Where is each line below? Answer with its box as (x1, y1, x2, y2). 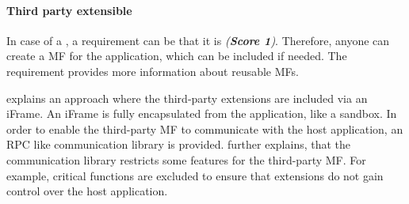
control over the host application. (6, 183, 168, 199)
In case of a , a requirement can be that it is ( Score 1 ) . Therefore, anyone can (6, 32, 390, 48)
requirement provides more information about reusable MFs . (6, 62, 299, 79)
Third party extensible (6, 2, 132, 18)
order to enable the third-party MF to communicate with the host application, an (6, 120, 403, 137)
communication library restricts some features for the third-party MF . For (6, 151, 366, 168)
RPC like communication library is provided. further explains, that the (6, 136, 351, 153)
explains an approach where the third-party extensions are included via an (6, 89, 368, 106)
